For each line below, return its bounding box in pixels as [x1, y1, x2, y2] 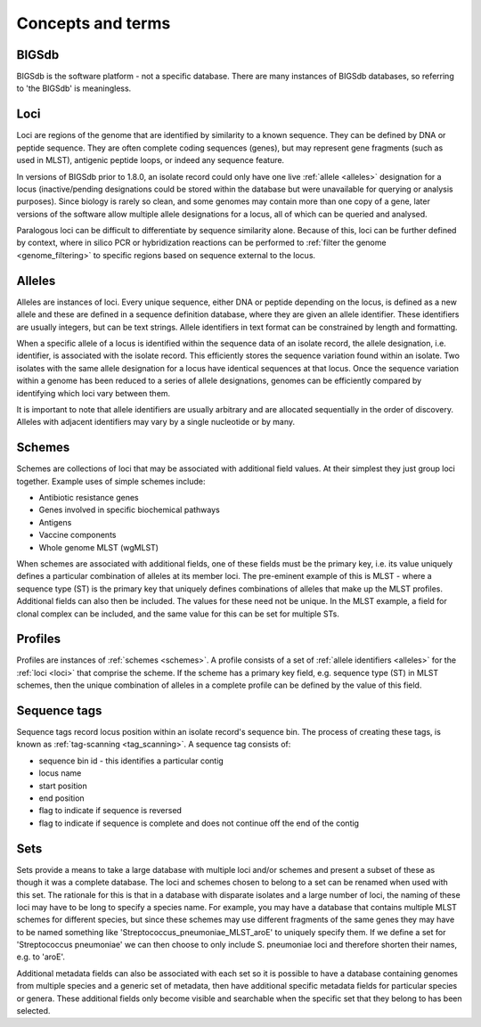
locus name [38, 768, 82, 778]
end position [38, 793, 85, 803]
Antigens [38, 517, 72, 527]
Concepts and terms [16, 13, 171, 33]
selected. [16, 1006, 51, 1016]
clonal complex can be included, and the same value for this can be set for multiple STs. [16, 608, 340, 619]
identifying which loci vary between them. [16, 387, 171, 398]
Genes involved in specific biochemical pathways [38, 504, 220, 516]
